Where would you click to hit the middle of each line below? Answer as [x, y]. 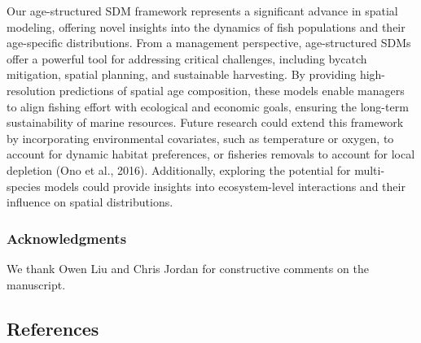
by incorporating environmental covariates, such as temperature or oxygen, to [200, 138]
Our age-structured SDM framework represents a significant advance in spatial [202, 11]
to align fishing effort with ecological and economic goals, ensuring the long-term [208, 106]
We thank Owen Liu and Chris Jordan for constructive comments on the [188, 268]
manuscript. [36, 284]
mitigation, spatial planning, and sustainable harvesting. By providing [182, 74]
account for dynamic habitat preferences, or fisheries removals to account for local [211, 154]
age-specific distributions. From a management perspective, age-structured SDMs [209, 43]
